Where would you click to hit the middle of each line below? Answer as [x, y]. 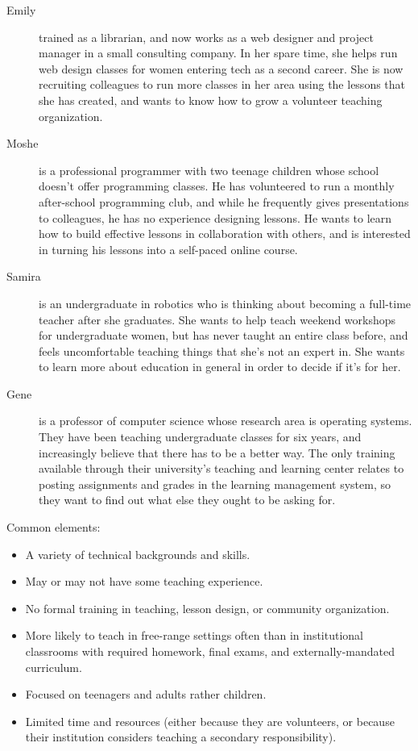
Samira [24, 276]
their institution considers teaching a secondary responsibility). [181, 737]
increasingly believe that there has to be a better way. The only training [217, 452]
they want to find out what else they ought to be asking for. [187, 500]
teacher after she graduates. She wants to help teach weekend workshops [217, 319]
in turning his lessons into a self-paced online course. [168, 249]
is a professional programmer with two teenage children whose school [209, 170]
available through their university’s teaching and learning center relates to [221, 468]
